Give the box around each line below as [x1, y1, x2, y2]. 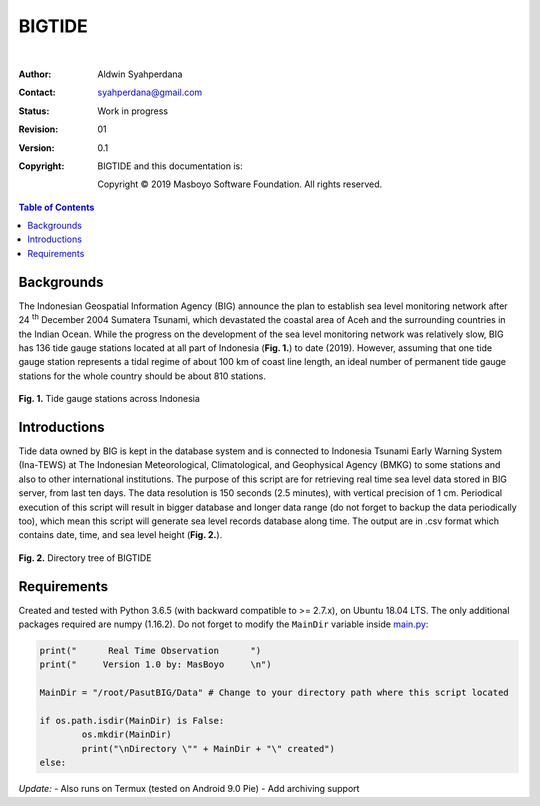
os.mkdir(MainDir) [81, 729, 172, 740]
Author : [18, 68, 52, 80]
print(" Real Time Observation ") [39, 645, 262, 657]
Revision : [18, 123, 59, 135]
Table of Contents [18, 201, 95, 213]
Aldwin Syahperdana [97, 68, 183, 80]
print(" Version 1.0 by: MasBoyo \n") [39, 659, 272, 670]
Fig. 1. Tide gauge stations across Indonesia [18, 393, 200, 405]
